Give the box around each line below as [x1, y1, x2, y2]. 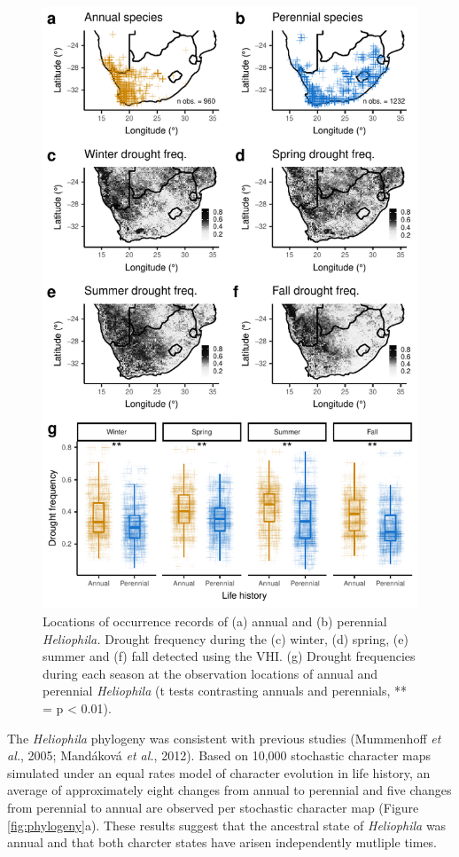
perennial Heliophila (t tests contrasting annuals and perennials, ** [43, 681, 407, 700]
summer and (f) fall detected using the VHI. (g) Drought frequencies [43, 647, 416, 665]
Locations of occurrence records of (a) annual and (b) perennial [43, 611, 387, 630]
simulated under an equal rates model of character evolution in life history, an [7, 763, 431, 782]
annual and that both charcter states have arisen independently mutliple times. [7, 833, 438, 852]
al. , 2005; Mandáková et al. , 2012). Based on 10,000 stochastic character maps [7, 746, 432, 765]
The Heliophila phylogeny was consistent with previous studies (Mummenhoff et [7, 728, 441, 747]
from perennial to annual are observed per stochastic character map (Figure [7, 798, 419, 816]
